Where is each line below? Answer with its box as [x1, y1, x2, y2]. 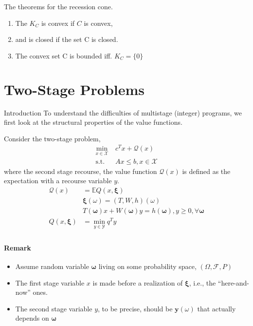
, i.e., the [189, 277, 216, 288]
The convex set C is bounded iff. [15, 50, 112, 60]
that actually [197, 303, 236, 313]
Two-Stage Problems [4, 79, 145, 99]
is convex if [41, 18, 75, 28]
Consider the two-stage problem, [4, 133, 101, 143]
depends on [15, 313, 49, 323]
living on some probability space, [98, 261, 197, 271]
